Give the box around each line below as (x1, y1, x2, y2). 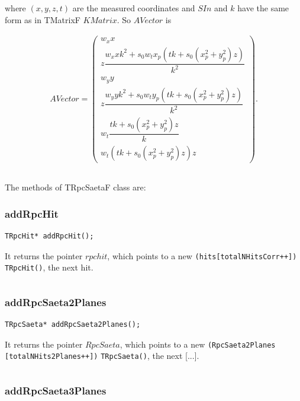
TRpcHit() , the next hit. (5, 261, 93, 273)
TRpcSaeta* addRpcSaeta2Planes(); (5, 320, 141, 329)
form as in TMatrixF (5, 13, 80, 26)
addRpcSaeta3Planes (5, 383, 107, 397)
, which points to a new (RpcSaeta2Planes (120, 338, 276, 350)
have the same (237, 2, 289, 14)
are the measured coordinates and (72, 2, 195, 14)
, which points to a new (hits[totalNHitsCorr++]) (107, 249, 297, 262)
